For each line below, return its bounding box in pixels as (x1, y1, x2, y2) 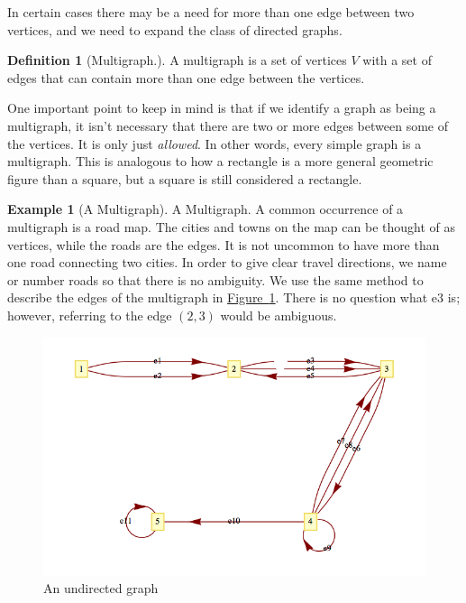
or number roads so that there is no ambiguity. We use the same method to (7, 270, 424, 289)
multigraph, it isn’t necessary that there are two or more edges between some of (7, 116, 448, 135)
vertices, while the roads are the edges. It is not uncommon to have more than (7, 235, 440, 254)
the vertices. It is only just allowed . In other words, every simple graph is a (7, 134, 422, 153)
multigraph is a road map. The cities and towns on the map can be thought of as (7, 217, 455, 236)
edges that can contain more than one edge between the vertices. (7, 68, 365, 87)
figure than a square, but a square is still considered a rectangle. (7, 169, 362, 188)
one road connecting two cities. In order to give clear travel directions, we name (7, 253, 447, 272)
